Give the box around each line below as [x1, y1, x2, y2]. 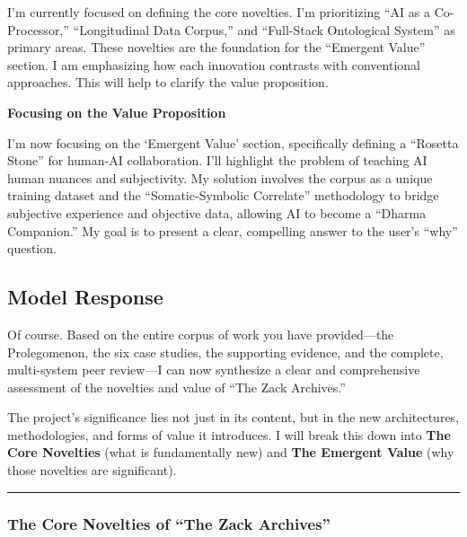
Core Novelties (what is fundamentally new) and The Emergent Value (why [7, 443, 454, 462]
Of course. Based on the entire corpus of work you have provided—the [7, 324, 394, 343]
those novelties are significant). [7, 461, 177, 480]
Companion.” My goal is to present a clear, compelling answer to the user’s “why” [7, 221, 458, 240]
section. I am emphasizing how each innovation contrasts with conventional [7, 55, 420, 74]
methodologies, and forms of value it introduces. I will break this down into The [7, 425, 451, 444]
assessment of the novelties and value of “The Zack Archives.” [7, 377, 346, 396]
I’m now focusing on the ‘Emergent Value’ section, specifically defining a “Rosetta [7, 133, 459, 152]
